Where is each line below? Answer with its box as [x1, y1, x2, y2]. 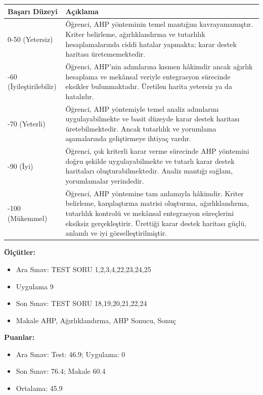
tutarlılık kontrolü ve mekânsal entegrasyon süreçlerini [65, 208, 234, 218]
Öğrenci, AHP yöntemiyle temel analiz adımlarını [65, 103, 219, 114]
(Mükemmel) [8, 212, 48, 223]
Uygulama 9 [16, 281, 54, 291]
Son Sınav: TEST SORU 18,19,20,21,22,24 [16, 298, 147, 309]
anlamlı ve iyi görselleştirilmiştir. [65, 228, 167, 238]
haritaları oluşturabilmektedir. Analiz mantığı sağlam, [65, 165, 233, 176]
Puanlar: [4, 332, 35, 342]
